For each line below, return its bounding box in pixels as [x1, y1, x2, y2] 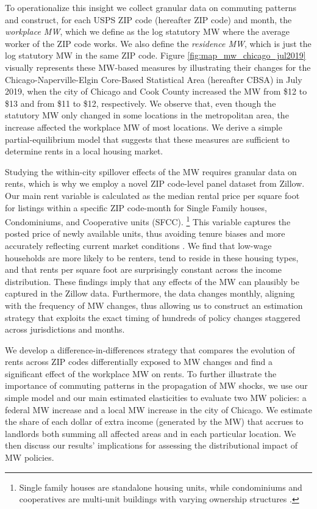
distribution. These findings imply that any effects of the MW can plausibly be [5, 275, 300, 287]
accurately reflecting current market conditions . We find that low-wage [5, 239, 272, 251]
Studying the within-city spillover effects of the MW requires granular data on [5, 165, 297, 178]
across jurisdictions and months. [5, 323, 125, 336]
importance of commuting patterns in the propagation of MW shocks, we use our [5, 379, 308, 392]
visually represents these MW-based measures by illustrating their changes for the [5, 60, 311, 73]
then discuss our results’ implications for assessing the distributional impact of [5, 439, 298, 452]
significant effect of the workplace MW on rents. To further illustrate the [5, 367, 277, 380]
